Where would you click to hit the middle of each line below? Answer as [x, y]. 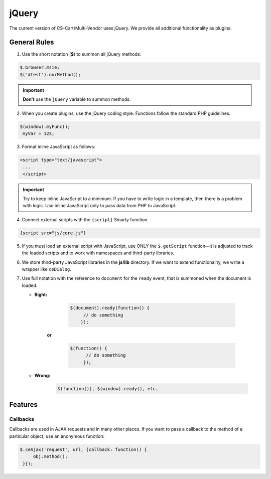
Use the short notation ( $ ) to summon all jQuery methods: [82, 54]
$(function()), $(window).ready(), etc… [108, 388]
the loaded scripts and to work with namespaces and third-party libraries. [98, 253]
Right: [41, 295]
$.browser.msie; [40, 67]
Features [23, 405]
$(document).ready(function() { [110, 308]
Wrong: [42, 375]
